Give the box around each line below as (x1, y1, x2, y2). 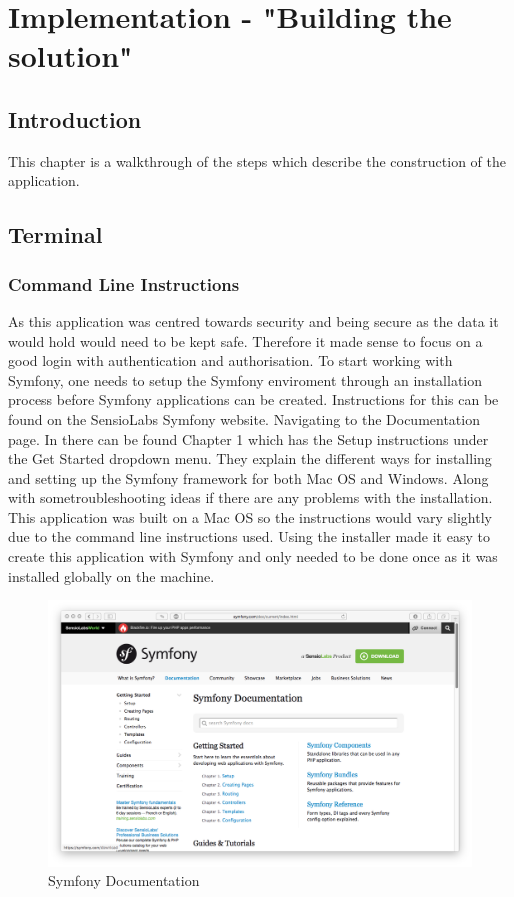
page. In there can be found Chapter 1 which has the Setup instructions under (8, 428, 489, 449)
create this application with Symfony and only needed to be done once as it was (8, 546, 498, 567)
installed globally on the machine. (8, 565, 215, 586)
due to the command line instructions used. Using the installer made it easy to (8, 526, 490, 547)
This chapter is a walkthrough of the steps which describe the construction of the (8, 150, 506, 171)
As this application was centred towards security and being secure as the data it (8, 310, 499, 331)
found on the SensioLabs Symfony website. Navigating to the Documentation (8, 408, 480, 429)
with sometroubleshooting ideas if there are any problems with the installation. (8, 487, 493, 508)
